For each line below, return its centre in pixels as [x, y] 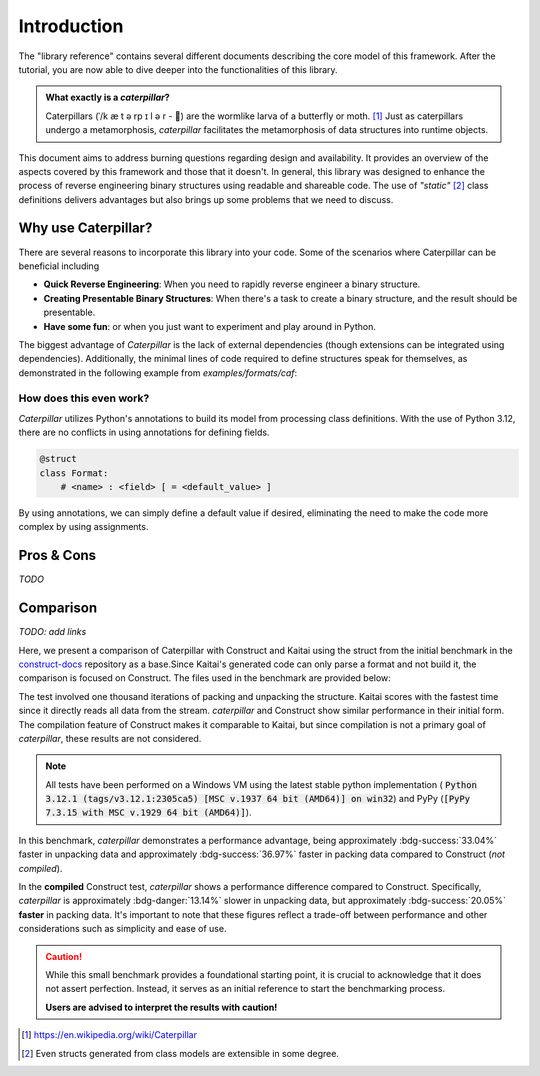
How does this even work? [84, 398]
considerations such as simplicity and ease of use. [122, 929]
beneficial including [59, 266]
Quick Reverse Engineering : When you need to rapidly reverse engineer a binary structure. [232, 284]
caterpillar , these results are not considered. [110, 738]
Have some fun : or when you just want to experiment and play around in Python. [210, 326]
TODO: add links [52, 632]
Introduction [71, 26]
